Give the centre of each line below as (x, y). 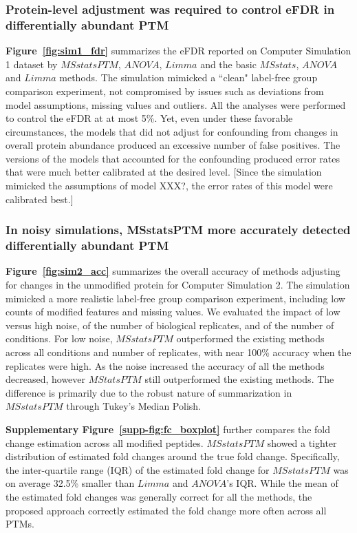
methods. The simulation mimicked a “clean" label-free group (188, 77)
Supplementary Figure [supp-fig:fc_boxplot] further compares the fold (168, 429)
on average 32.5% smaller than (70, 483)
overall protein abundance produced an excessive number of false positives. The (173, 145)
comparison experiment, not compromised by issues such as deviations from (165, 91)
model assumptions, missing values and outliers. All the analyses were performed (176, 104)
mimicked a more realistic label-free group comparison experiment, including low (175, 298)
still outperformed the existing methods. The (239, 379)
